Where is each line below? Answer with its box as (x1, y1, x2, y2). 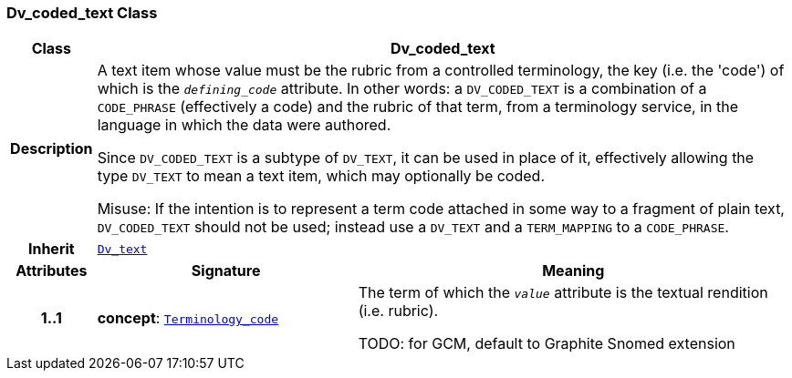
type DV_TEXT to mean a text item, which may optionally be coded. (97, 167, 545, 186)
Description (10, 139, 93, 158)
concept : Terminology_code (97, 309, 279, 328)
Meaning (542, 261, 605, 281)
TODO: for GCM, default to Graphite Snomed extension (358, 334, 735, 353)
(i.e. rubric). (358, 301, 439, 321)
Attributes (16, 261, 88, 281)
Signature (191, 261, 261, 281)
